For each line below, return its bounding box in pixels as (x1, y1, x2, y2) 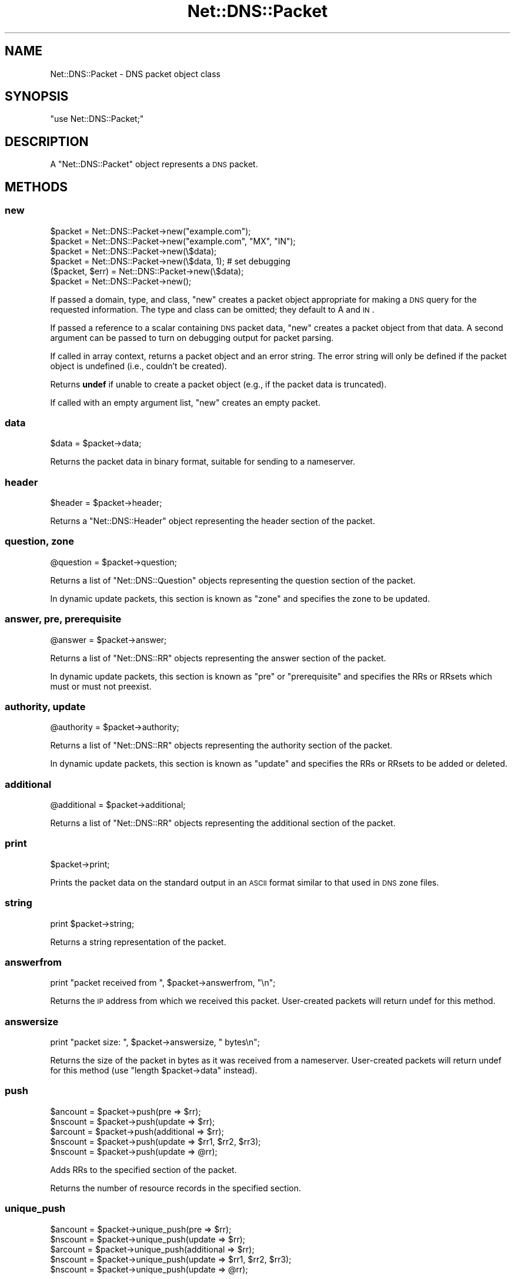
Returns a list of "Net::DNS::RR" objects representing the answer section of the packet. (50, 652, 386, 663)
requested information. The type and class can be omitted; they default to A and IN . (50, 304, 374, 314)
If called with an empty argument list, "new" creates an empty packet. (50, 397, 320, 407)
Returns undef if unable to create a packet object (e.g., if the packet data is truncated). (50, 379, 387, 389)
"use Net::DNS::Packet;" (50, 114, 144, 124)
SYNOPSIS (5, 89, 69, 104)
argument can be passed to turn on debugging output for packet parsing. (50, 332, 334, 343)
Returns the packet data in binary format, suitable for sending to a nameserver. (50, 456, 356, 467)
